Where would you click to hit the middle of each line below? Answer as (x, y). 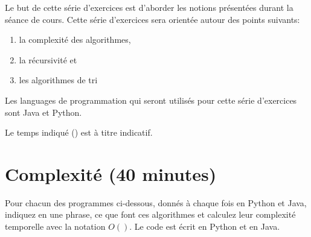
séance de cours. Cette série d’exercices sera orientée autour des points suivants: (152, 19)
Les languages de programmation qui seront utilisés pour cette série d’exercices (151, 100)
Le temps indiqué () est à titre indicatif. (79, 132)
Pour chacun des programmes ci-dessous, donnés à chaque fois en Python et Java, (156, 202)
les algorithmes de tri (58, 80)
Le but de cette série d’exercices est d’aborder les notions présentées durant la (149, 7)
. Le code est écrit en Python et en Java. (205, 226)
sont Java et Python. (43, 112)
